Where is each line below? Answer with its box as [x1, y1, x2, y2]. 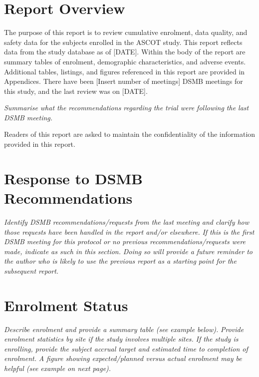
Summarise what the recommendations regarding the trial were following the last [4, 102, 249, 113]
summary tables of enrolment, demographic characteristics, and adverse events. [4, 56, 246, 66]
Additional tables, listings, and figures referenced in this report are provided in [4, 66, 245, 76]
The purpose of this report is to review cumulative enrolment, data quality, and [4, 27, 248, 37]
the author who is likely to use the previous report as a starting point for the [4, 256, 237, 266]
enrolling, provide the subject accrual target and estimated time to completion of [4, 343, 248, 354]
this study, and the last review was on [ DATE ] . [4, 85, 148, 96]
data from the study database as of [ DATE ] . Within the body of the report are [4, 46, 246, 57]
